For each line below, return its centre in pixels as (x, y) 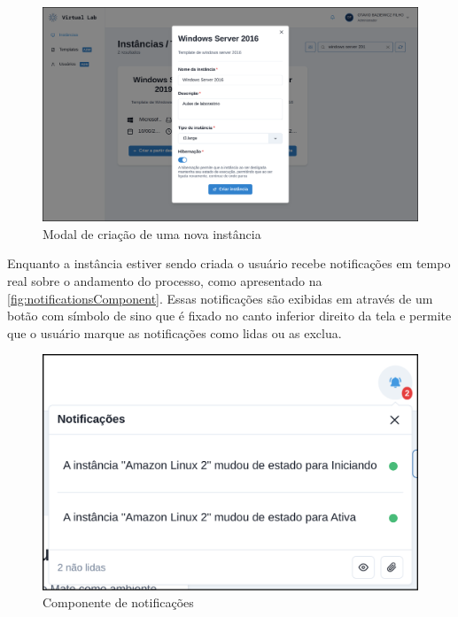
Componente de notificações (118, 602)
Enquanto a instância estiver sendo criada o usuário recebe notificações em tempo (229, 263)
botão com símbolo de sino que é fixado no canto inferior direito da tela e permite (229, 316)
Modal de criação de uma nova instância (152, 233)
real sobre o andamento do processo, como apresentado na (165, 281)
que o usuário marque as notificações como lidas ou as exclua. (175, 332)
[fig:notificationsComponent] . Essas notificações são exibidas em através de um (220, 298)
